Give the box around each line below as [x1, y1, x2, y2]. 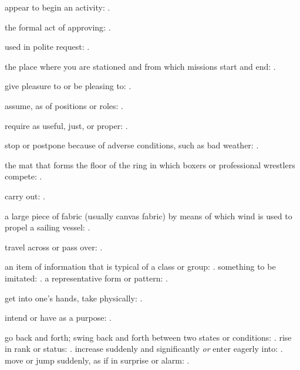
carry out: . [5, 189, 45, 202]
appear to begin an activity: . [5, 1, 110, 13]
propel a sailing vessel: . [5, 221, 90, 233]
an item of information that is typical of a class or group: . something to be [5, 260, 276, 273]
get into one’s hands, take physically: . [5, 291, 143, 304]
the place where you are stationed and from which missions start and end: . [5, 60, 276, 72]
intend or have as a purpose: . [5, 311, 112, 324]
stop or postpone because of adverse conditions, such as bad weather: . [5, 139, 259, 151]
